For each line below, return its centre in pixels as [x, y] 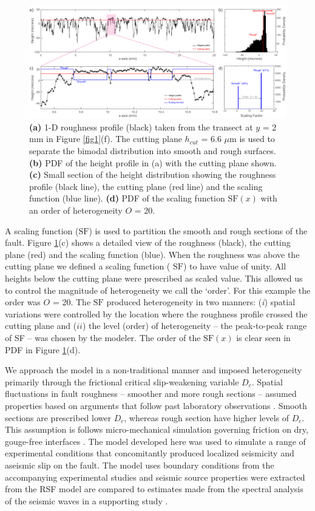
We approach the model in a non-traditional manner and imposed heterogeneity [154, 370]
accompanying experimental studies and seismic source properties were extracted [155, 477]
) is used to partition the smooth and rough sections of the [198, 230]
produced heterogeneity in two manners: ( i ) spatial [201, 302]
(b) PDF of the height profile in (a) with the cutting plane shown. [153, 162]
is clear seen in [263, 337]
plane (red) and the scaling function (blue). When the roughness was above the [152, 254]
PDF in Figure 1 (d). [43, 349]
